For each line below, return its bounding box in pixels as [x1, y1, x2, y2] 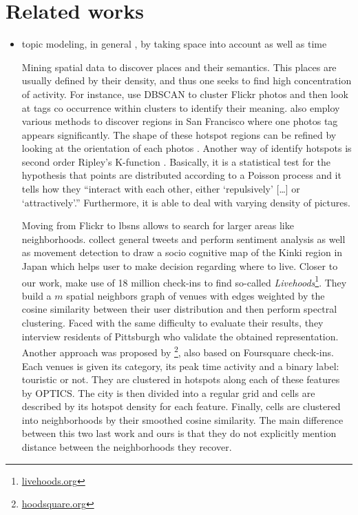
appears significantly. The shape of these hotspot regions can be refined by [21, 127, 337, 142]
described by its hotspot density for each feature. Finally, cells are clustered [21, 399, 341, 414]
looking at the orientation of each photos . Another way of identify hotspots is [21, 141, 352, 155]
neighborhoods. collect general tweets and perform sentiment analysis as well [21, 231, 346, 246]
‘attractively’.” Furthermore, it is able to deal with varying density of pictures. [21, 195, 350, 209]
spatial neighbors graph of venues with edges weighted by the [66, 288, 325, 302]
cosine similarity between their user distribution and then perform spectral [21, 302, 337, 316]
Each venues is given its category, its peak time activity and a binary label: [21, 358, 339, 373]
